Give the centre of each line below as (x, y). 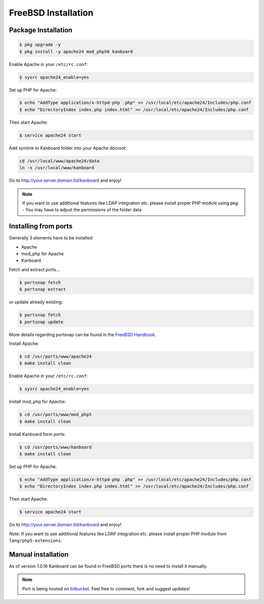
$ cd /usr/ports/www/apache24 (55, 356)
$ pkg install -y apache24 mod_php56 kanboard (76, 52)
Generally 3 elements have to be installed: (51, 238)
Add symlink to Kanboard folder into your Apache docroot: (68, 148)
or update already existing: (36, 302)
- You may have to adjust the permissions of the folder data (82, 210)
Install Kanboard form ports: (37, 434)
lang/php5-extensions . (35, 540)
